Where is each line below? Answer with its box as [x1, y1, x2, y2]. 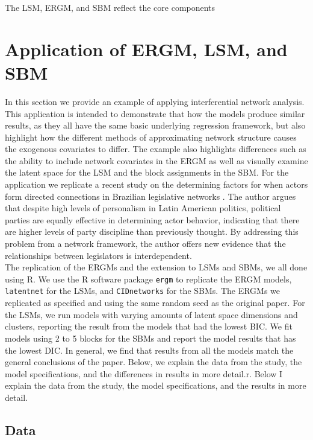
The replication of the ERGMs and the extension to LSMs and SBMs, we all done [5, 261, 308, 273]
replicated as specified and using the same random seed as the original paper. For [5, 296, 305, 309]
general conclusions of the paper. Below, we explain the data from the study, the [5, 356, 302, 368]
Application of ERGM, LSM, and [5, 36, 288, 61]
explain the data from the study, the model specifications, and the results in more [5, 379, 306, 392]
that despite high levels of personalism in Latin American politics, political [5, 202, 281, 214]
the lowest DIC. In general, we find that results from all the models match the [5, 343, 294, 356]
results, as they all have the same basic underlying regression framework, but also [5, 119, 306, 132]
